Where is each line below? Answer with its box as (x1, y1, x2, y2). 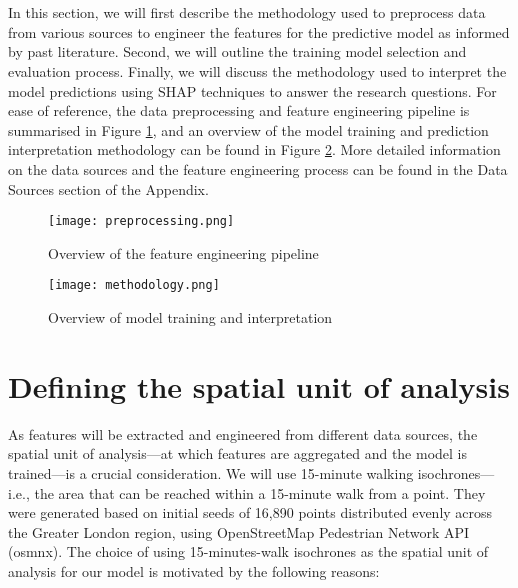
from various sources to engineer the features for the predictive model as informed (8, 21, 510, 42)
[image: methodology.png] (48, 278, 220, 293)
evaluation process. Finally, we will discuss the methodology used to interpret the (8, 60, 507, 81)
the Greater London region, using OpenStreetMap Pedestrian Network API (8, 521, 470, 542)
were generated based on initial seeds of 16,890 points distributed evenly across (8, 502, 493, 523)
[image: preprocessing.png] (48, 214, 235, 229)
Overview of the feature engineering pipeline (48, 242, 319, 263)
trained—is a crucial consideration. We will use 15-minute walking (8, 462, 414, 483)
